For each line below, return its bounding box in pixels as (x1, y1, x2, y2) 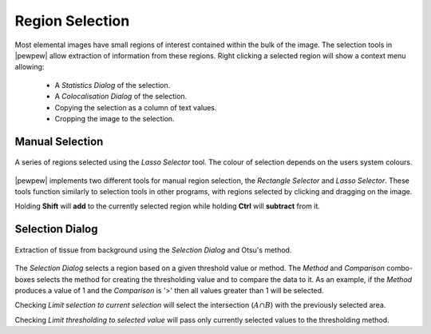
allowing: (14, 62, 45, 72)
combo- (386, 264, 413, 273)
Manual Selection (14, 134, 104, 148)
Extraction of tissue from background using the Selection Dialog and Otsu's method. (14, 245, 292, 255)
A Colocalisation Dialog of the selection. (54, 92, 188, 101)
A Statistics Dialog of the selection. (54, 80, 171, 89)
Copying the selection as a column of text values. (54, 102, 217, 112)
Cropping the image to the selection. (54, 113, 175, 123)
